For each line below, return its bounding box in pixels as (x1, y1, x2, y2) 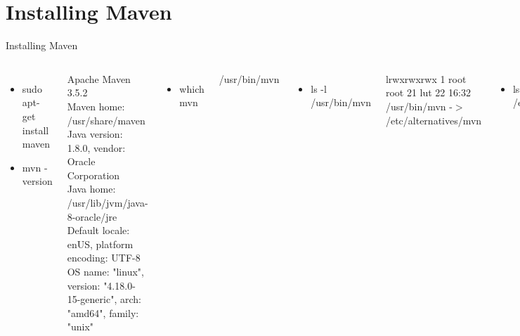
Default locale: (67, 223, 130, 238)
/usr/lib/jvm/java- (67, 195, 148, 210)
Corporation (67, 167, 120, 182)
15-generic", (67, 292, 117, 306)
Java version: (67, 127, 123, 141)
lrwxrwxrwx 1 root (385, 71, 467, 86)
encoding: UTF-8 (67, 250, 141, 265)
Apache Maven (67, 71, 131, 86)
